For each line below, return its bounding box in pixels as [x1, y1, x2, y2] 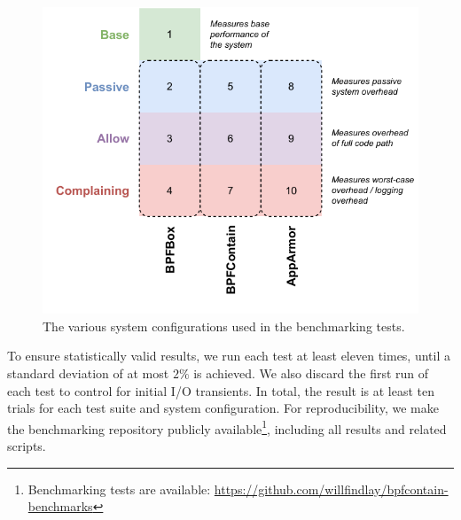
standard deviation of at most [7, 363, 169, 382]
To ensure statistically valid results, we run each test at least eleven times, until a [7, 346, 450, 365]
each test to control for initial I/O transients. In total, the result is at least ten [7, 381, 435, 400]
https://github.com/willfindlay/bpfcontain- [214, 479, 449, 498]
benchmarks [27, 497, 93, 516]
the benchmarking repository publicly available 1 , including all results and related [7, 416, 447, 438]
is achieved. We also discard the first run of [193, 363, 429, 382]
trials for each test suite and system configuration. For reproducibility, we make [7, 399, 439, 417]
